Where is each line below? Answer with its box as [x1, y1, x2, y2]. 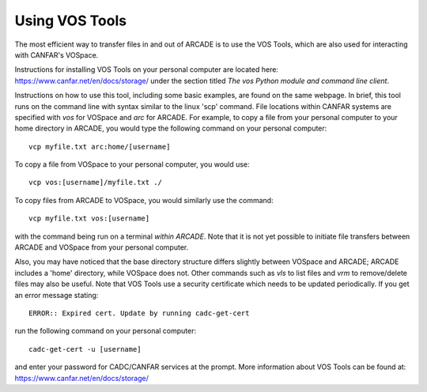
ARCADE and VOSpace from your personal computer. [14, 243, 189, 252]
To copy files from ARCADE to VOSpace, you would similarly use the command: [14, 195, 274, 205]
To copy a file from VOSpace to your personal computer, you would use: [14, 160, 250, 169]
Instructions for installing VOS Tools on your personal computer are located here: [14, 65, 278, 74]
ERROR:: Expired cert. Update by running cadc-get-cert [28, 308, 250, 318]
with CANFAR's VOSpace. [14, 50, 99, 59]
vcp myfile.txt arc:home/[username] [28, 142, 171, 151]
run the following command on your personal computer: [14, 326, 197, 336]
